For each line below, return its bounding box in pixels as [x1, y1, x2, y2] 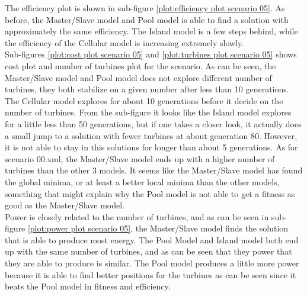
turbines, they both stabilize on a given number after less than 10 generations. [5, 83, 289, 95]
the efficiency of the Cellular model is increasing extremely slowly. [5, 36, 244, 49]
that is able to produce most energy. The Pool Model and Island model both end [5, 233, 299, 246]
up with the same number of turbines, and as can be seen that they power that [5, 245, 292, 258]
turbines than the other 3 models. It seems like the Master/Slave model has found [5, 164, 303, 176]
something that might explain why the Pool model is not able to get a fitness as [5, 187, 295, 200]
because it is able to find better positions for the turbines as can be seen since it [5, 268, 296, 281]
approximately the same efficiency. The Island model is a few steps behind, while [5, 25, 298, 37]
